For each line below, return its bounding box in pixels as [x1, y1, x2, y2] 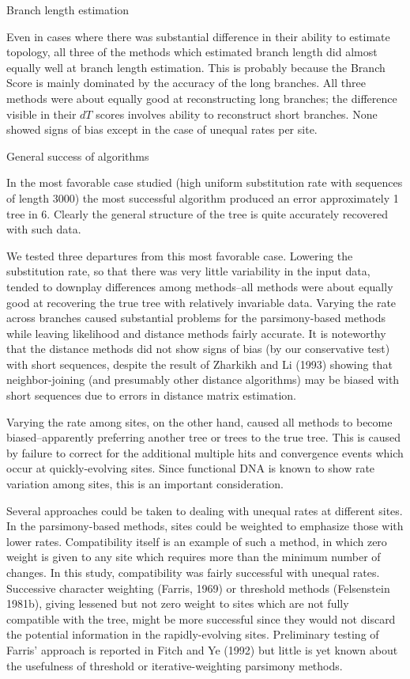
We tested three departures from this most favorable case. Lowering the [6, 247, 353, 264]
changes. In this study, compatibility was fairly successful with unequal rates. [6, 564, 380, 580]
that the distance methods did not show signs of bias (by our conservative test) [6, 340, 390, 357]
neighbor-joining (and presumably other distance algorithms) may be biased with [6, 371, 400, 388]
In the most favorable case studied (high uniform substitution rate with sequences [6, 174, 403, 191]
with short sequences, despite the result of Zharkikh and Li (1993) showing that [6, 355, 393, 372]
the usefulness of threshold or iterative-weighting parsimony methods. [6, 657, 343, 673]
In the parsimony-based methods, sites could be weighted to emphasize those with [6, 518, 404, 534]
